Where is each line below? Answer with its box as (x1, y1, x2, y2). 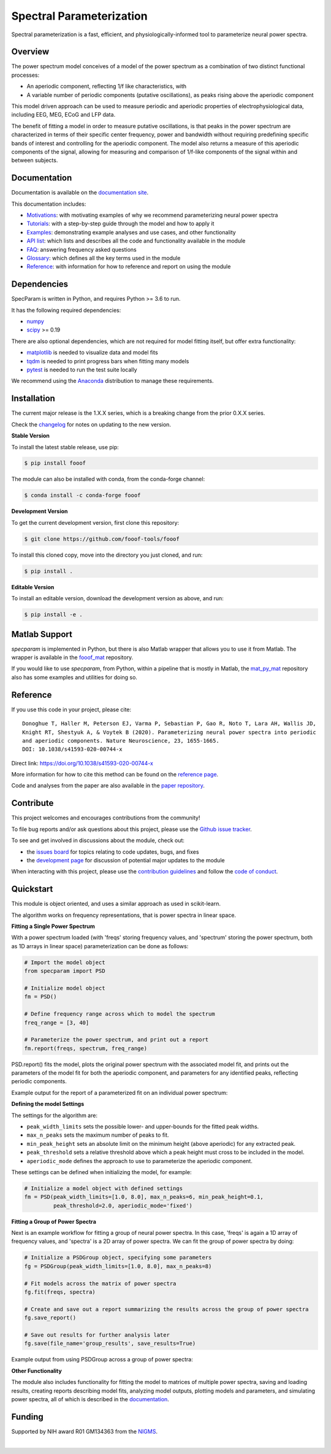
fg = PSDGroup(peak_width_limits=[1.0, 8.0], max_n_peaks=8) (24, 1263, 212, 1270)
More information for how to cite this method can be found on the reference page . (11, 771, 219, 778)
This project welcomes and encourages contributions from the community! (11, 814, 200, 822)
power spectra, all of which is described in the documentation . (11, 1395, 170, 1402)
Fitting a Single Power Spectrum (11, 922, 95, 930)
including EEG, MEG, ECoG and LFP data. (11, 111, 116, 118)
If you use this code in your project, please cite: (11, 706, 132, 713)
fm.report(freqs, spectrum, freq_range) (24, 1045, 147, 1052)
